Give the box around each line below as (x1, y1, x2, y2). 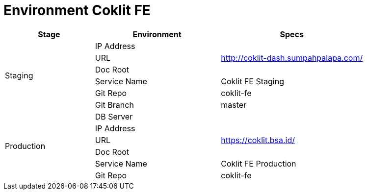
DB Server (95, 111, 133, 121)
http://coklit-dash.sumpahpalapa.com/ (221, 52, 363, 63)
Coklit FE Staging (221, 76, 284, 86)
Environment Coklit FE (3, 2, 151, 19)
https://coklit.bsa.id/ (221, 135, 295, 145)
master (221, 99, 247, 110)
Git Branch (95, 99, 134, 110)
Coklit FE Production (221, 158, 296, 169)
